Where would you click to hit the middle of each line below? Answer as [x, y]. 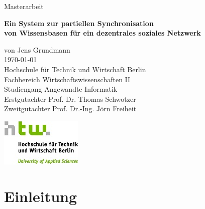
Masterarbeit [24, 6]
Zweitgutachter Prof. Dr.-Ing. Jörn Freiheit [70, 109]
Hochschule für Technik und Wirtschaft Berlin [75, 69]
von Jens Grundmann [37, 49]
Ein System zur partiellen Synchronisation [79, 23]
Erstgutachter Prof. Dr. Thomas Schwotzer [70, 98]
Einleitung [41, 196]
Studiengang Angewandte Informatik [61, 89]
